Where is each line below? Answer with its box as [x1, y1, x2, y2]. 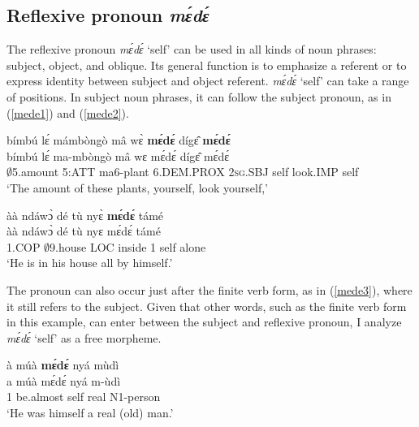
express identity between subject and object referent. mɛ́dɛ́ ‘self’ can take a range [6, 72, 409, 89]
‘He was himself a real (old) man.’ [6, 404, 174, 421]
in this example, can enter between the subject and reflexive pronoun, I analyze [6, 313, 402, 330]
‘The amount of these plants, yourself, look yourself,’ [6, 179, 269, 196]
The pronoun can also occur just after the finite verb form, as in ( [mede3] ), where [6, 281, 413, 298]
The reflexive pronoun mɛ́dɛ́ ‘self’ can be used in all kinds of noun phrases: [6, 41, 377, 58]
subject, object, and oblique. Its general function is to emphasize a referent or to [6, 56, 407, 73]
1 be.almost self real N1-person [6, 388, 161, 405]
